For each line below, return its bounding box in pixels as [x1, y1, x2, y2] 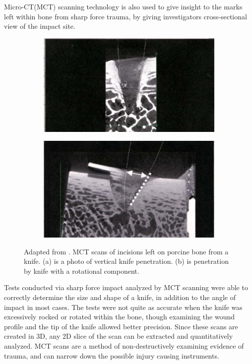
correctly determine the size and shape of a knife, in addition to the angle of [4, 292, 236, 303]
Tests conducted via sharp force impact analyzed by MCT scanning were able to [4, 282, 248, 293]
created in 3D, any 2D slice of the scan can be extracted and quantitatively [4, 331, 233, 341]
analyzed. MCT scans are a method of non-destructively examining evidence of [4, 340, 244, 351]
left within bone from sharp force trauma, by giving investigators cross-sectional [4, 11, 247, 21]
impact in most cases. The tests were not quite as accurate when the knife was [4, 302, 243, 312]
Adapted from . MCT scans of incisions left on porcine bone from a [24, 246, 229, 256]
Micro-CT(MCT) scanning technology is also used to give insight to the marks [4, 1, 243, 11]
